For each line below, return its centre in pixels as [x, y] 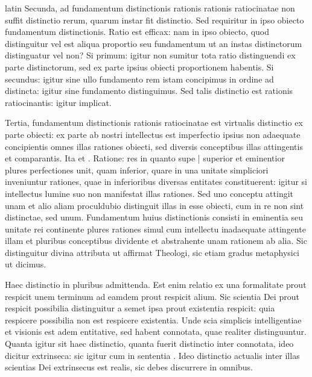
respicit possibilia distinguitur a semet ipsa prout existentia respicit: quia [140, 308]
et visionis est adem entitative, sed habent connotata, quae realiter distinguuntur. [156, 332]
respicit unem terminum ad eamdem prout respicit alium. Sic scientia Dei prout [152, 296]
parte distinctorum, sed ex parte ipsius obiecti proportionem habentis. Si [139, 67]
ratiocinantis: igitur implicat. [58, 102]
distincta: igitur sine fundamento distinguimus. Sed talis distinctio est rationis [149, 91]
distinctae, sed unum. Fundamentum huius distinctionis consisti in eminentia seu [154, 217]
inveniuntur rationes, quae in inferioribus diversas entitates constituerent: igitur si [156, 182]
